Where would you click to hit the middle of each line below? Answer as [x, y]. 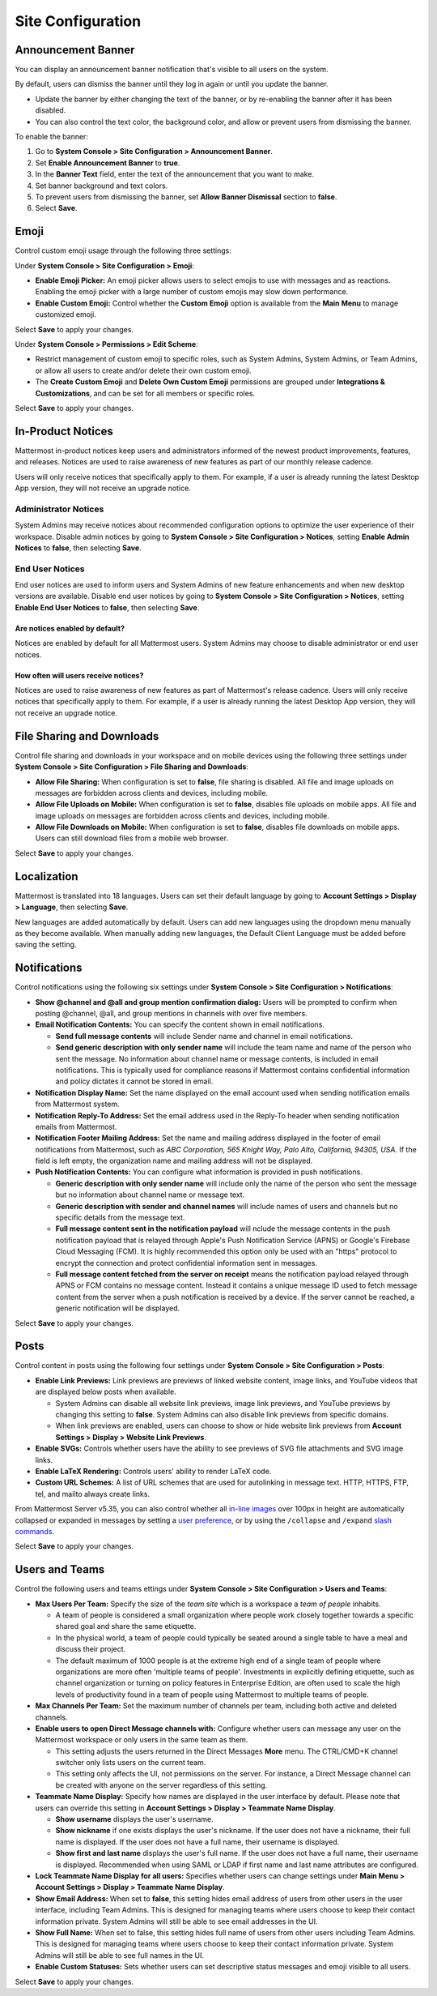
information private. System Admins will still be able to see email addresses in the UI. [177, 1921]
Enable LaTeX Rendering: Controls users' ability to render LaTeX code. [153, 1471]
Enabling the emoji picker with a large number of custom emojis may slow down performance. [192, 292]
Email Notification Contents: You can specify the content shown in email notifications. [180, 1024]
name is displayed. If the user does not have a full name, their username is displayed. [197, 1842]
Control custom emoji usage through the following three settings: [123, 250]
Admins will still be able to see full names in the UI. [119, 1955]
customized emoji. [66, 314]
